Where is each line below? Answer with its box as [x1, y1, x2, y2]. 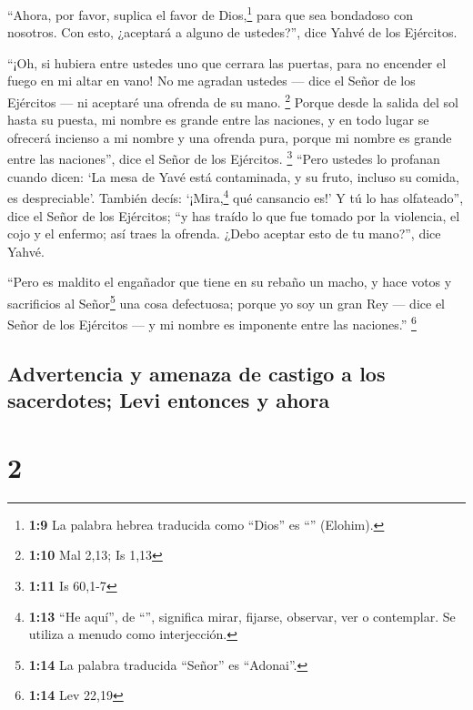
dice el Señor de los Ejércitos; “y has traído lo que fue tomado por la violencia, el [7, 206, 460, 225]
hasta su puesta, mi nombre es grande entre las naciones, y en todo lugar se [7, 110, 429, 129]
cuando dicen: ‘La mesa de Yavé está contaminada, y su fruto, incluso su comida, [7, 167, 459, 186]
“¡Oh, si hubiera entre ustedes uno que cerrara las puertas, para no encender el [7, 53, 447, 72]
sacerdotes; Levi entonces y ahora [7, 386, 330, 414]
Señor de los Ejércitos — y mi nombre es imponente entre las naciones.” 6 [7, 312, 417, 333]
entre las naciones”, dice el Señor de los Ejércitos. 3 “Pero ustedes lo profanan [7, 147, 440, 168]
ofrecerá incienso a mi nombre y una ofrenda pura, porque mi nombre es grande [7, 127, 452, 147]
